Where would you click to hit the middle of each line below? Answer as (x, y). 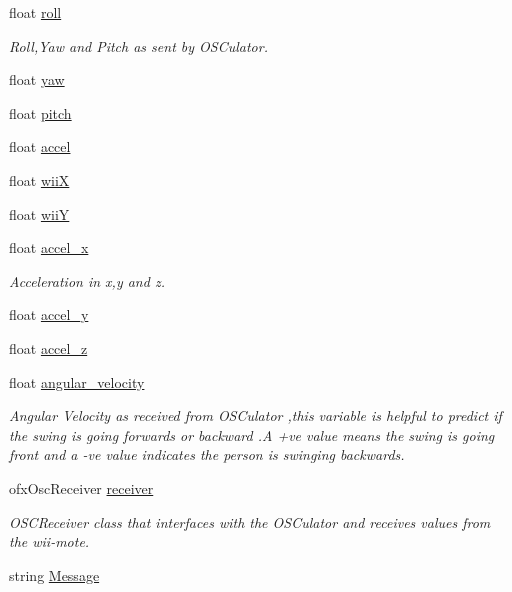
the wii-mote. (49, 541)
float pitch (40, 112)
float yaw (37, 79)
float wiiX (39, 179)
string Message (54, 574)
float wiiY (39, 213)
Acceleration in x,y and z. (87, 280)
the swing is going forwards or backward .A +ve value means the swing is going (252, 434)
